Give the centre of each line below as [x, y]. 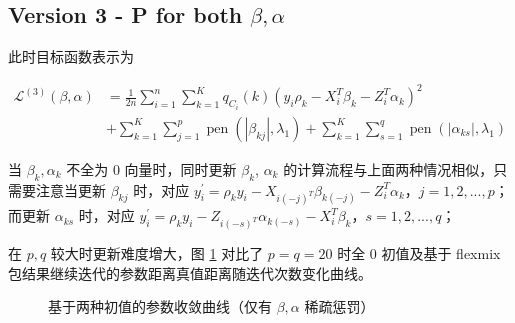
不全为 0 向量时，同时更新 [151, 168]
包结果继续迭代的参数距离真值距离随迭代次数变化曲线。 [190, 272]
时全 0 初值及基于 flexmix [419, 253]
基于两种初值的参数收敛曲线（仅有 [160, 306]
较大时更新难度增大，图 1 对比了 [157, 253]
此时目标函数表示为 [71, 56]
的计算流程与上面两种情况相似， [388, 168]
